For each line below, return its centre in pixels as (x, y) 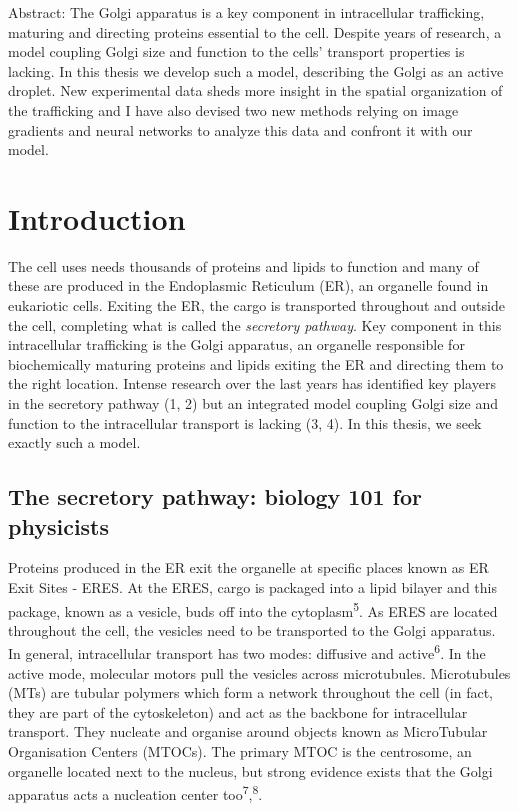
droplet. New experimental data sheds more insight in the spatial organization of (255, 90)
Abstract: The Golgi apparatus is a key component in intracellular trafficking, (246, 12)
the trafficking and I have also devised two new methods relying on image (233, 109)
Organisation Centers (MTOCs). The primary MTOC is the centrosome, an (240, 751)
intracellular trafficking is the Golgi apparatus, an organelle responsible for (236, 344)
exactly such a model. (74, 442)
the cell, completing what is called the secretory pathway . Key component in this (255, 324)
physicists (59, 525)
